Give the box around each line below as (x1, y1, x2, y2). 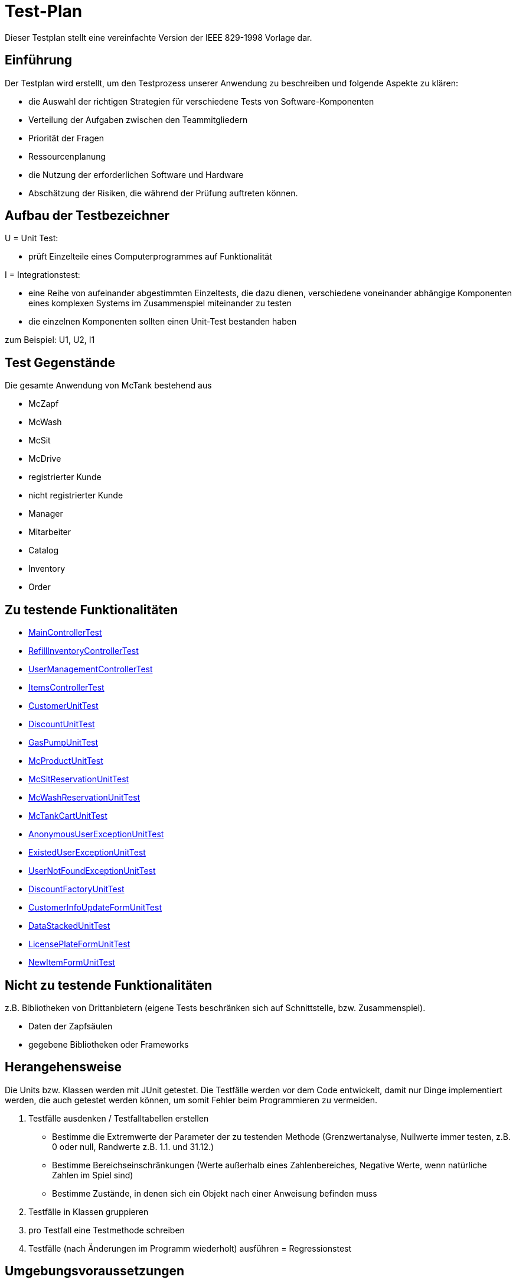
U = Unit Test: (5, 233, 58, 244)
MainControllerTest (28, 627, 102, 638)
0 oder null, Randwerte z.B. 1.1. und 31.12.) (52, 1141, 214, 1152)
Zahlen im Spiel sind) (52, 1169, 133, 1180)
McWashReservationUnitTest (28, 792, 141, 803)
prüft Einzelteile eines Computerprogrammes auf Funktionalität (28, 251, 272, 262)
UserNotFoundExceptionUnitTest (28, 866, 156, 876)
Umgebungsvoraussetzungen (5, 1263, 185, 1279)
